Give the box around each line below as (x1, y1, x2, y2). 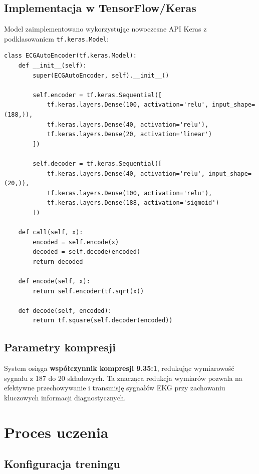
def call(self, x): (18, 229, 83, 236)
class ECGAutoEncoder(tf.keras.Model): (4, 52, 137, 60)
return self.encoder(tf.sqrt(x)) (33, 287, 144, 295)
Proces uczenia (4, 421, 109, 442)
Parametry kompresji (4, 339, 116, 355)
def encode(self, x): (18, 278, 90, 285)
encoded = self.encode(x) (33, 238, 119, 246)
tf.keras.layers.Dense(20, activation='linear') (47, 131, 212, 138)
